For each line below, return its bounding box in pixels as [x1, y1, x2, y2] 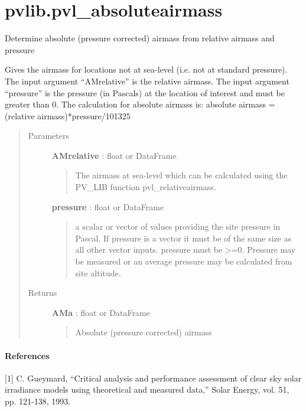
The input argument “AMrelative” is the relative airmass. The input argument [5, 74, 289, 87]
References [5, 349, 50, 361]
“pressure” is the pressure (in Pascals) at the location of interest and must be [5, 86, 285, 99]
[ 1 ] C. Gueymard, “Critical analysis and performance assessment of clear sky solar [5, 371, 302, 384]
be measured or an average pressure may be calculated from [75, 255, 292, 268]
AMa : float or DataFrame [51, 306, 150, 318]
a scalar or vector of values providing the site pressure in [75, 220, 281, 233]
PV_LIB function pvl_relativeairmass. [75, 181, 216, 193]
